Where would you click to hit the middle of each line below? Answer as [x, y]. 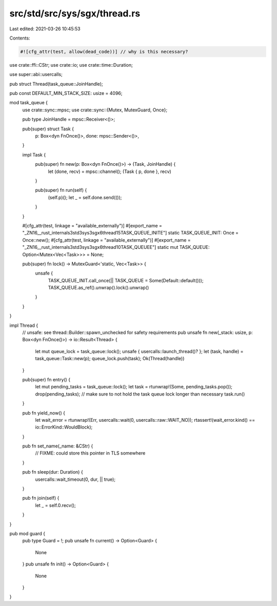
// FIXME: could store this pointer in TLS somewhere [90, 453]
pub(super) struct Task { [48, 129]
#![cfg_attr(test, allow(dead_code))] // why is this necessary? [104, 52]
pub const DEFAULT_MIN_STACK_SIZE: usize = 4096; [66, 93]
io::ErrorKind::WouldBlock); [64, 427]
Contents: [20, 38]
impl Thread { [24, 325]
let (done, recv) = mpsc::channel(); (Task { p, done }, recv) [110, 171]
